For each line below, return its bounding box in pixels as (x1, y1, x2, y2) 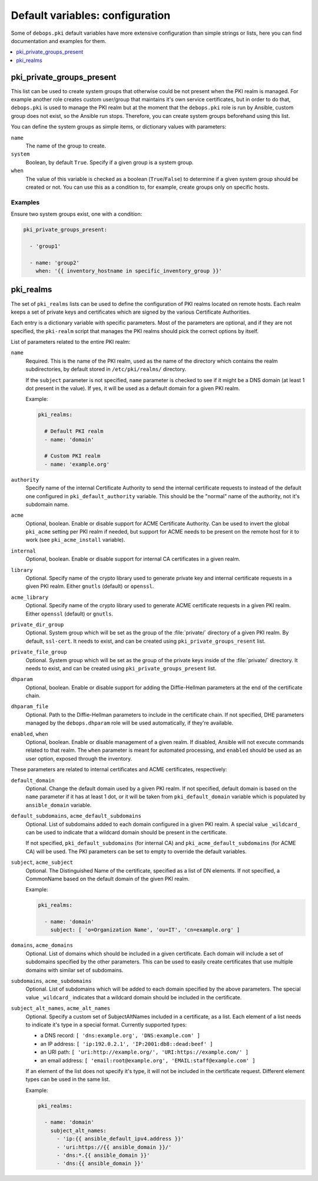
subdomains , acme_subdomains (11, 978, 92, 984)
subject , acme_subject (11, 858, 74, 866)
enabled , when (11, 730, 48, 737)
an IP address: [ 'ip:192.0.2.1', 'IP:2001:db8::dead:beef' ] (40, 1040, 213, 1047)
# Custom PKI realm (44, 453, 101, 459)
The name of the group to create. (25, 142, 106, 149)
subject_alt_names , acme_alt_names (11, 1005, 111, 1012)
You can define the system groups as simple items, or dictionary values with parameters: (11, 123, 227, 130)
